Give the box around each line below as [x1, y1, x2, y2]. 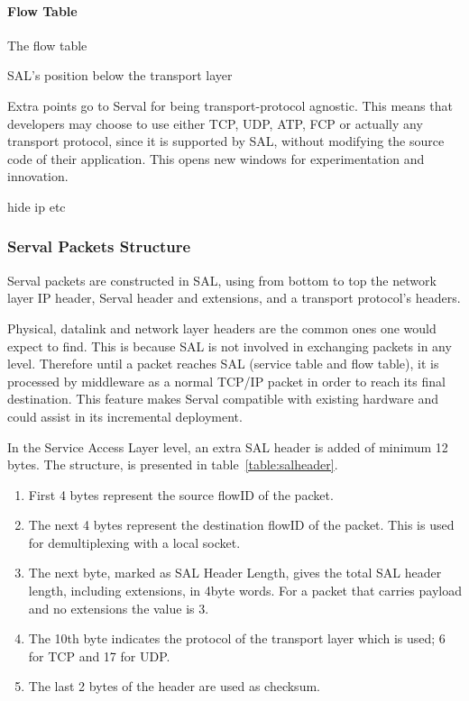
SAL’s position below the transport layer [7, 66, 233, 85]
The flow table [7, 35, 87, 54]
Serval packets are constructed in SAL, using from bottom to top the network [7, 270, 437, 289]
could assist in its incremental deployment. [7, 406, 243, 425]
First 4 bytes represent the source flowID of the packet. [28, 485, 334, 504]
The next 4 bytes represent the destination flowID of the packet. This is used [28, 515, 455, 534]
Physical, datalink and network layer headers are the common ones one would [7, 318, 437, 337]
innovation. [7, 167, 69, 186]
